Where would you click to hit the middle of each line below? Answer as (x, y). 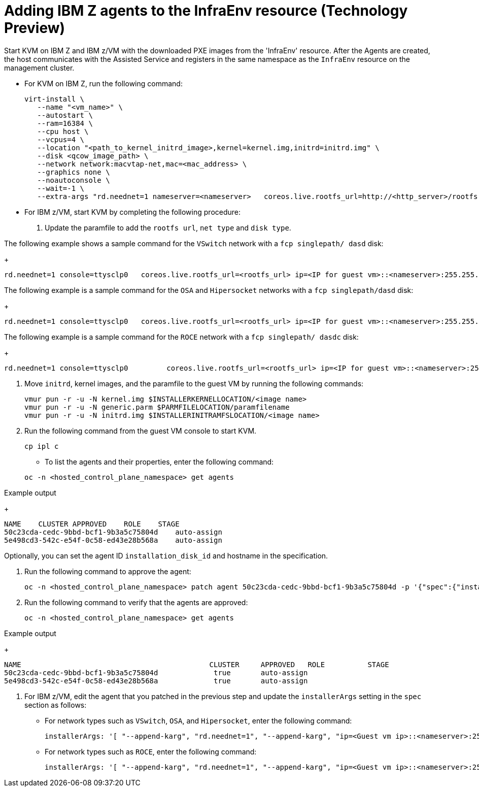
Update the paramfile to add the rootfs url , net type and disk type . (168, 227)
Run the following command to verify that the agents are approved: (136, 602)
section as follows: (56, 705)
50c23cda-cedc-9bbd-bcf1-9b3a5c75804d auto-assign (113, 532)
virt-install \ (55, 99)
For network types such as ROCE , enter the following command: (151, 751)
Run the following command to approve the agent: (108, 571)
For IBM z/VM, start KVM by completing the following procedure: (133, 212)
